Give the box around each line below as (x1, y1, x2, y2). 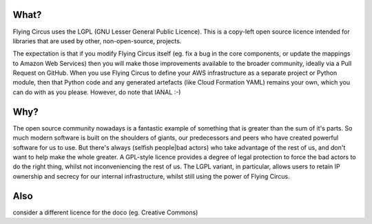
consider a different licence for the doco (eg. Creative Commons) (12, 208, 198, 216)
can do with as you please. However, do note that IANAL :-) (12, 88, 181, 96)
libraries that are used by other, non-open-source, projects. (12, 36, 182, 45)
